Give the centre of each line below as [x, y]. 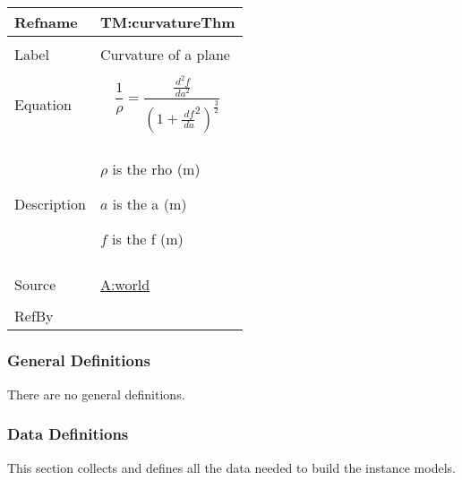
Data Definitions [68, 434]
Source [35, 284]
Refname [46, 22]
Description [50, 203]
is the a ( [141, 203]
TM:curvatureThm [167, 22]
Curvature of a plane [165, 54]
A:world [125, 284]
